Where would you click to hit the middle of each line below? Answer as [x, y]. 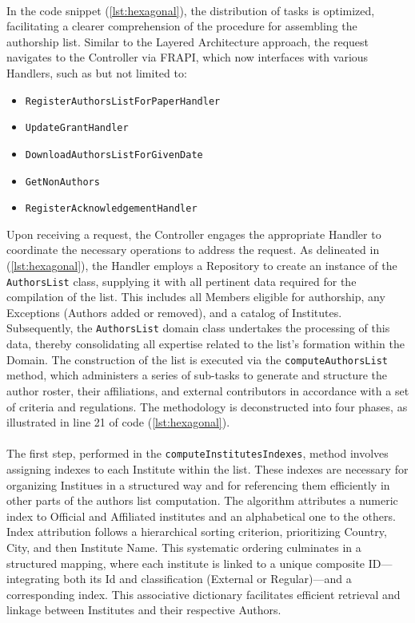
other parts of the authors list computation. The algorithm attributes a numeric [202, 500]
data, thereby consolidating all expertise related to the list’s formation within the [206, 344]
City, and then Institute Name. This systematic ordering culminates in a [184, 547]
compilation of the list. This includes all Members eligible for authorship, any [196, 297]
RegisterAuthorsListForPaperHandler [123, 101]
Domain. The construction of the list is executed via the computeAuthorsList [197, 359]
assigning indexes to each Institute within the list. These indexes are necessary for [207, 469]
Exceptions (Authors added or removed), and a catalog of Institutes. [174, 312]
